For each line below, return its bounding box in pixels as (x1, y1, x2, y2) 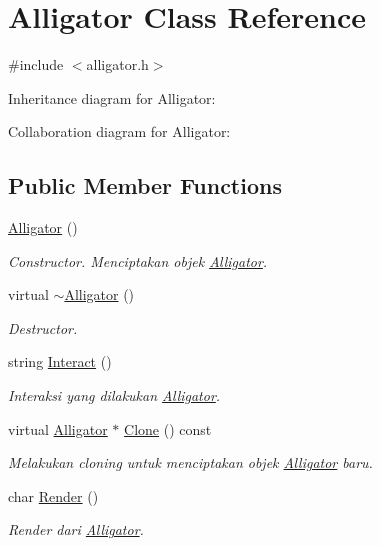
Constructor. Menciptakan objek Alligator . (8, 250, 268, 271)
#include (8, 54, 64, 75)
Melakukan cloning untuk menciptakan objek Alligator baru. (8, 452, 373, 473)
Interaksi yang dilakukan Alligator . (8, 385, 221, 406)
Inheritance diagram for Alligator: (8, 87, 216, 108)
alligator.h (86, 54, 149, 75)
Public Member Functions (8, 170, 282, 201)
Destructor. (8, 317, 78, 338)
